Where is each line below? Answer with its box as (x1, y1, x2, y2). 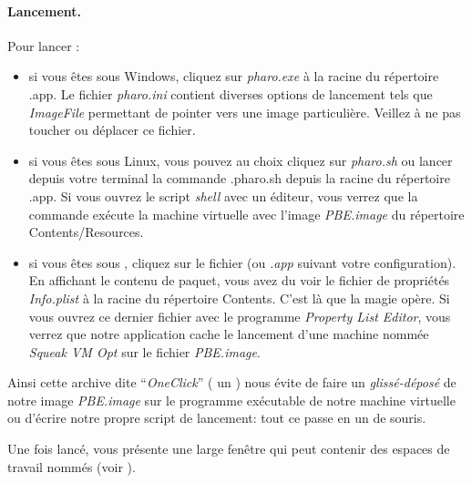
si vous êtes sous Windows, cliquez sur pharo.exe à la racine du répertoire (28, 67, 439, 86)
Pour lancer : (7, 36, 80, 55)
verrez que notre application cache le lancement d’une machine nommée (28, 324, 429, 344)
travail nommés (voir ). (7, 457, 136, 476)
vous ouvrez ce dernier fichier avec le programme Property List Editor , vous (28, 306, 451, 325)
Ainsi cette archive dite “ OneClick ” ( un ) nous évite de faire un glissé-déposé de (7, 373, 457, 392)
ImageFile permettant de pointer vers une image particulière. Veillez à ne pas (28, 102, 461, 121)
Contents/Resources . (28, 222, 144, 241)
